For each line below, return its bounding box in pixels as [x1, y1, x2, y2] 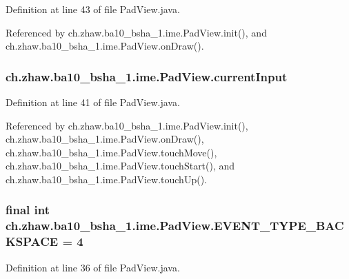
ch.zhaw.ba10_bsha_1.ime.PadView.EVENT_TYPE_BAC [6, 217, 344, 234]
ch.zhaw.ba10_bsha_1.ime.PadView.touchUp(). [6, 172, 207, 186]
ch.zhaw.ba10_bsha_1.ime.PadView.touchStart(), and [6, 158, 235, 173]
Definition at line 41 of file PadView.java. [6, 95, 180, 109]
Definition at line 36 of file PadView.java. [6, 260, 180, 274]
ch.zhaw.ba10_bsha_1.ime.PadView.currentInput [6, 68, 288, 85]
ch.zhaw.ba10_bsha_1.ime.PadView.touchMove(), [6, 145, 217, 159]
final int [6, 201, 50, 218]
